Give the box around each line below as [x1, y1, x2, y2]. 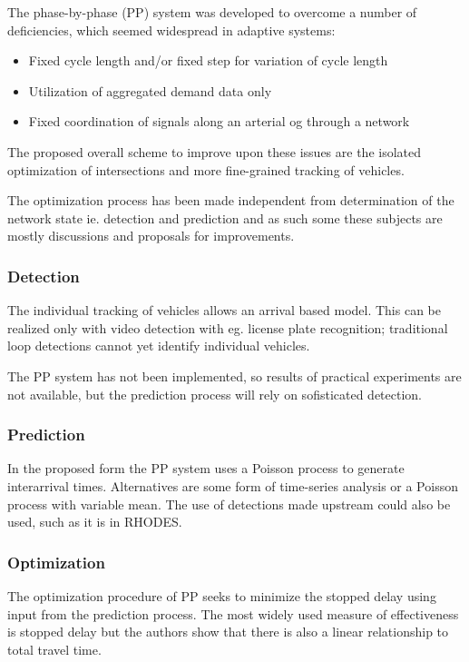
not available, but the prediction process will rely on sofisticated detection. [7, 384, 422, 403]
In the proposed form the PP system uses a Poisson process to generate [7, 459, 405, 478]
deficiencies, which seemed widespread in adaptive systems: [7, 20, 336, 39]
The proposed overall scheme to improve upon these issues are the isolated [7, 142, 422, 161]
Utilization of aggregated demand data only [28, 81, 272, 100]
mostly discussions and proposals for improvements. [7, 226, 295, 245]
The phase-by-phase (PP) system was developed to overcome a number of [7, 3, 417, 21]
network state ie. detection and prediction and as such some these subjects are [7, 208, 443, 227]
